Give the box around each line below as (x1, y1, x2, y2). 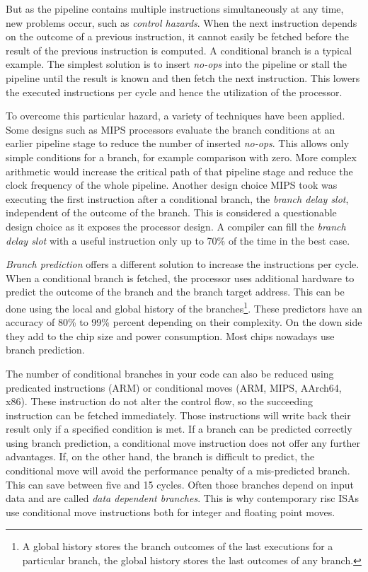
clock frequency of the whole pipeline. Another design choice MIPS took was (6, 177, 338, 192)
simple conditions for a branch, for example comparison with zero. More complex (6, 149, 357, 164)
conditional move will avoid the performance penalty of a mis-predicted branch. (6, 463, 350, 478)
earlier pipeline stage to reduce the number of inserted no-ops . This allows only (6, 136, 350, 151)
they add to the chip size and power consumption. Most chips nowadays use (6, 328, 335, 343)
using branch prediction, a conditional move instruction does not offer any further (6, 435, 361, 450)
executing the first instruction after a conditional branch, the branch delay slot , (6, 191, 349, 206)
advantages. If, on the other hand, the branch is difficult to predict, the (6, 449, 315, 464)
